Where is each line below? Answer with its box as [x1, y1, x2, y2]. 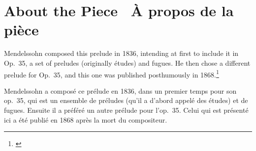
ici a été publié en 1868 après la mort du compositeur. [4, 114, 167, 125]
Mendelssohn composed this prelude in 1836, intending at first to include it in [4, 48, 239, 58]
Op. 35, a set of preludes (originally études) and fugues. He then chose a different [4, 57, 251, 68]
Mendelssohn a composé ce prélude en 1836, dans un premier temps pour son [4, 85, 237, 96]
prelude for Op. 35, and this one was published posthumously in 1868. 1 [4, 68, 219, 79]
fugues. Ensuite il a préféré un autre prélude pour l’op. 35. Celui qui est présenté [4, 104, 249, 115]
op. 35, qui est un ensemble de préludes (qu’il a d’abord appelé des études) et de [4, 95, 248, 105]
